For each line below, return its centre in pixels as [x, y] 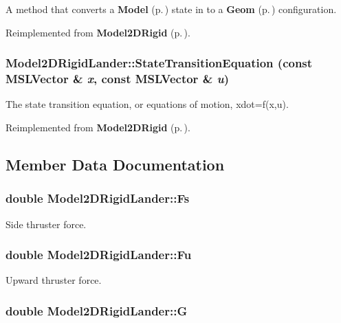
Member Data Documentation [115, 164]
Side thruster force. [46, 224]
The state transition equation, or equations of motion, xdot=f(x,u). [147, 104]
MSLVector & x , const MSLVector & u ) [118, 79]
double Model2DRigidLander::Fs [98, 198]
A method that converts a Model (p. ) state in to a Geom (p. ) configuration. [171, 9]
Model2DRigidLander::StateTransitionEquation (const [159, 63]
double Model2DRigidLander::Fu [99, 255]
